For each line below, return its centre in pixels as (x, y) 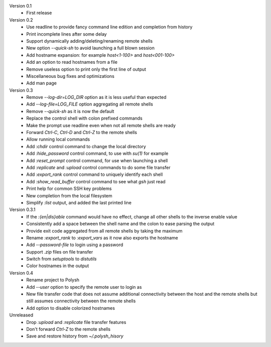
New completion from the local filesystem (69, 195)
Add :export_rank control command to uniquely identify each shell (95, 175)
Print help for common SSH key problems (69, 189)
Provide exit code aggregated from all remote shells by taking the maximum (104, 230)
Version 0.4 (21, 273)
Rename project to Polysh (53, 280)
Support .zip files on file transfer (60, 252)
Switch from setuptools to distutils (61, 259)
